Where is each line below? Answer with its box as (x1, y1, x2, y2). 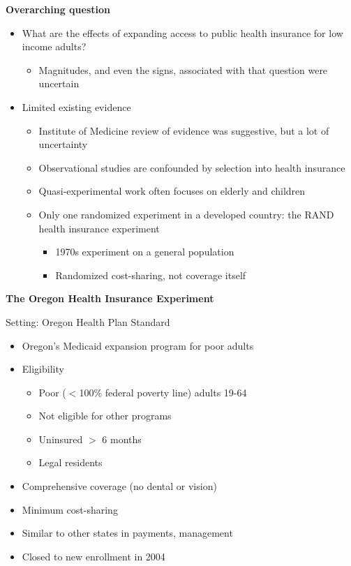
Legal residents (38, 455, 103, 470)
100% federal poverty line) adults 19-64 (79, 385, 247, 399)
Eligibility (22, 362, 64, 376)
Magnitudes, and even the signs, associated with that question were (38, 62, 328, 77)
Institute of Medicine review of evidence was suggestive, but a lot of (38, 123, 329, 137)
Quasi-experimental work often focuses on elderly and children (38, 184, 306, 198)
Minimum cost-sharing (22, 502, 118, 516)
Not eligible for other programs (38, 408, 172, 423)
